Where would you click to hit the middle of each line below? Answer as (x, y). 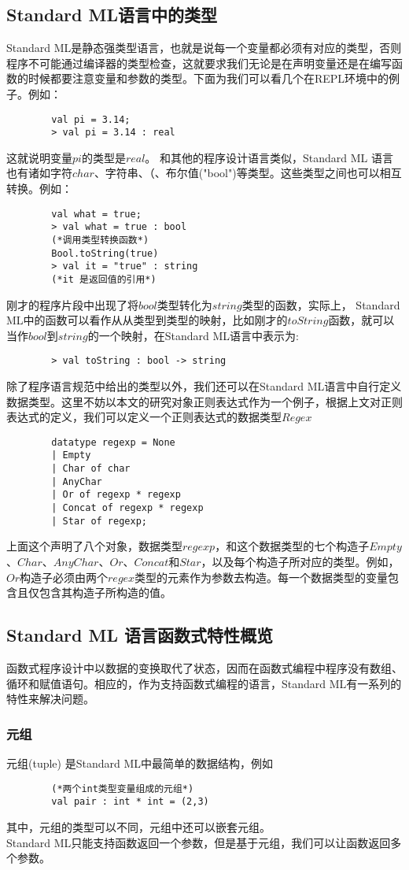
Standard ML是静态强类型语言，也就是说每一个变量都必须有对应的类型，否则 (204, 48)
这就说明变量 (39, 157)
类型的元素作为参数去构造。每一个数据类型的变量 (262, 577)
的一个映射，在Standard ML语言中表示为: (193, 335)
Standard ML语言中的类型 (112, 15)
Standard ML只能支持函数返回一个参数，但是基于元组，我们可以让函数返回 (199, 842)
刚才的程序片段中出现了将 (72, 304)
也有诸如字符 (39, 173)
